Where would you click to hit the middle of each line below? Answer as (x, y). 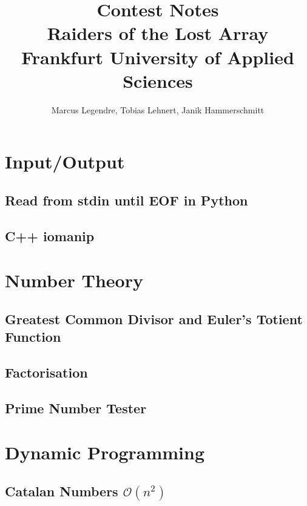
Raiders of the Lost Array (158, 33)
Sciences (158, 80)
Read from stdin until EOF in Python (127, 200)
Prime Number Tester (76, 408)
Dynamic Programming (105, 452)
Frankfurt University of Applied (158, 57)
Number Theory (74, 280)
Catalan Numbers (62, 491)
